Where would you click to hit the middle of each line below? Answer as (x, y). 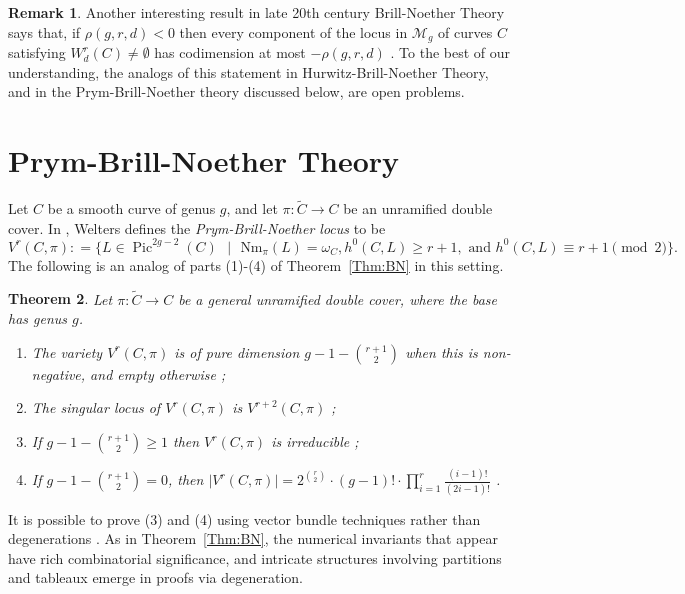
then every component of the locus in (293, 31)
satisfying (37, 52)
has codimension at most (230, 52)
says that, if (44, 31)
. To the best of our (450, 52)
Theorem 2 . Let (60, 298)
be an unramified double (418, 208)
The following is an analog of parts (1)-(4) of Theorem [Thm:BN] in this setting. (256, 264)
